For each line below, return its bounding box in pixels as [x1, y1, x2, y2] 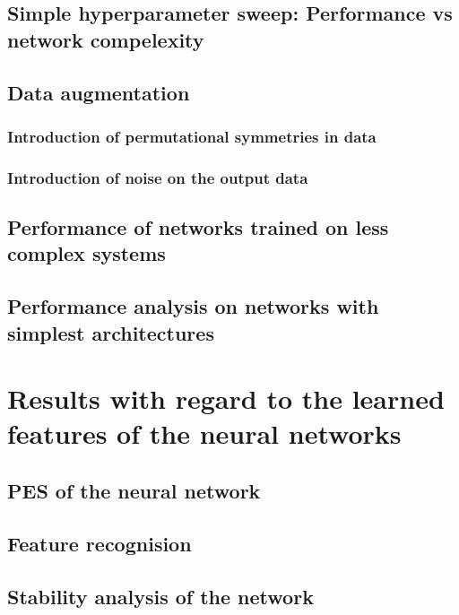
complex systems [7, 239, 166, 267]
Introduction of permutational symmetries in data [7, 125, 377, 147]
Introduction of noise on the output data [7, 166, 308, 188]
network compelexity [7, 25, 204, 53]
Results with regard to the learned [7, 380, 445, 417]
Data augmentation [7, 78, 190, 106]
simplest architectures [7, 318, 214, 346]
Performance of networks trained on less [7, 213, 389, 241]
